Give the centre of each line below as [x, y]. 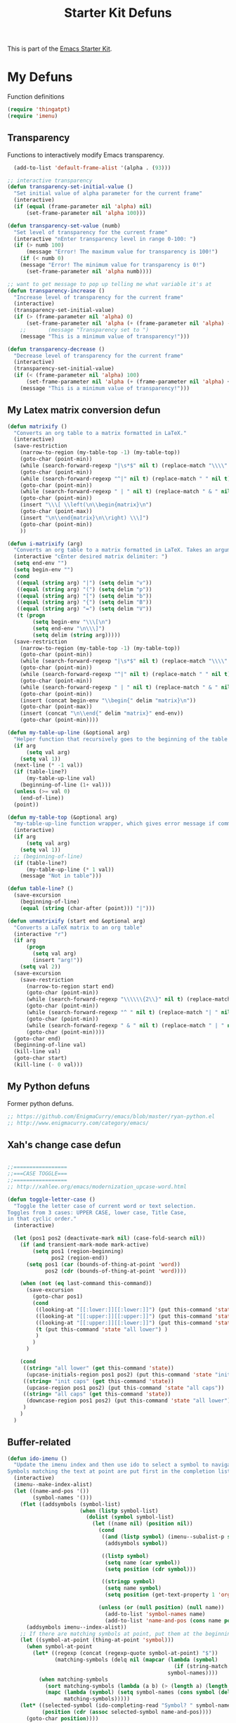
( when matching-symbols [73, 1679]
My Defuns [40, 77]
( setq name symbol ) [133, 1588]
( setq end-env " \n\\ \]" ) [69, 628]
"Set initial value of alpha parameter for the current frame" [108, 194]
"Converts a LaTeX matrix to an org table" [78, 928]
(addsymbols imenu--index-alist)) [77, 1627]
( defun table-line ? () [40, 889]
